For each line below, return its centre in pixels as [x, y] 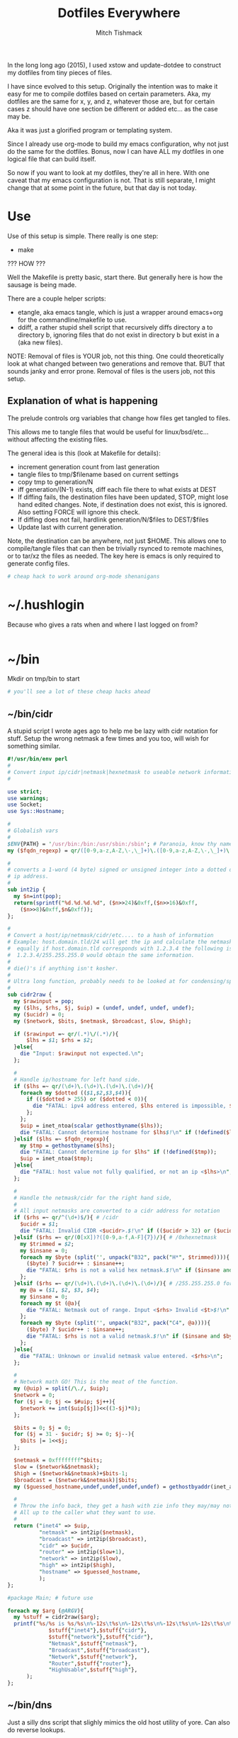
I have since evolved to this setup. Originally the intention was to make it [113, 86]
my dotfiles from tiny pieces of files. [59, 72]
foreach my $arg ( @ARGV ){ [45, 1610]
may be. [19, 116]
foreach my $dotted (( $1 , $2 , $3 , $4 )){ [76, 1093]
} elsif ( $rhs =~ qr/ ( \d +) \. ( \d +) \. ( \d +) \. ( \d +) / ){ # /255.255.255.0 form [125, 1284]
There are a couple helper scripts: [57, 298]
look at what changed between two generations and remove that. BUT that [116, 364]
